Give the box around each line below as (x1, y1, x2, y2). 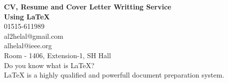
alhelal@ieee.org (4, 40, 52, 51)
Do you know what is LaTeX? (4, 60, 95, 70)
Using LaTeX (4, 11, 50, 21)
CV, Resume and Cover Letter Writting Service (4, 1, 171, 11)
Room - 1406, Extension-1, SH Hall (4, 50, 111, 60)
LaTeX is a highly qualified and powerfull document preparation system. (4, 70, 225, 80)
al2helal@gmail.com (4, 30, 63, 41)
